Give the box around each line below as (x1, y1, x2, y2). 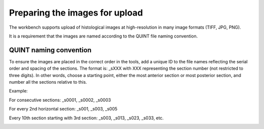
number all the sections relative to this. (9, 79, 88, 85)
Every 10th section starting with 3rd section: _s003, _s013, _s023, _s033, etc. (9, 115, 164, 121)
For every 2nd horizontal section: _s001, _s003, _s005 (9, 106, 117, 112)
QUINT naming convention (9, 46, 92, 54)
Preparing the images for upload (9, 7, 143, 18)
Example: (9, 88, 28, 94)
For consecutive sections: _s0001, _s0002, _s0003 (9, 97, 111, 103)
